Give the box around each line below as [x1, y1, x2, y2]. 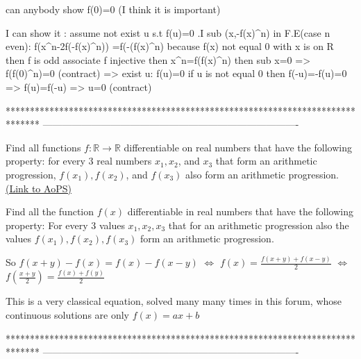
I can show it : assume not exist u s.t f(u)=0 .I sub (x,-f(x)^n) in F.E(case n [6, 25, 330, 40]
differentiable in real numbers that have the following [127, 204, 354, 219]
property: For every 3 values [6, 217, 125, 232]
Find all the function [6, 204, 94, 219]
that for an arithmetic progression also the [168, 217, 349, 232]
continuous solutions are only [6, 307, 130, 322]
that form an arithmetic [215, 153, 317, 168]
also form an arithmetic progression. [185, 167, 339, 181]
